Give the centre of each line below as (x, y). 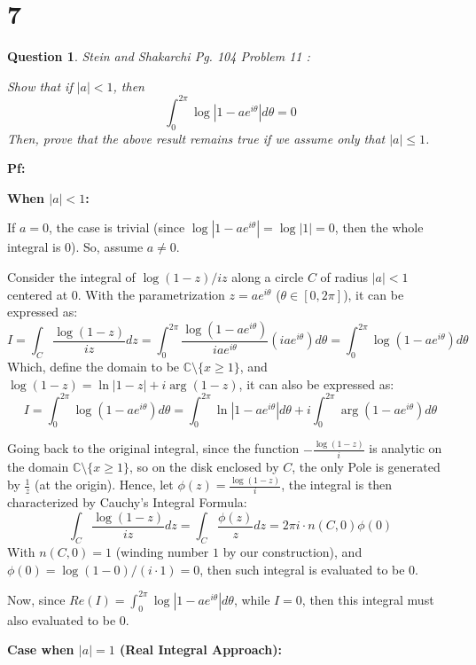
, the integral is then (337, 485)
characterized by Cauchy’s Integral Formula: (127, 502)
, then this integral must (368, 599)
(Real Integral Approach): (201, 649)
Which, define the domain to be (94, 366)
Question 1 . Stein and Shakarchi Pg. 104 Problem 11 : (159, 56)
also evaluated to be (62, 619)
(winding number (162, 552)
